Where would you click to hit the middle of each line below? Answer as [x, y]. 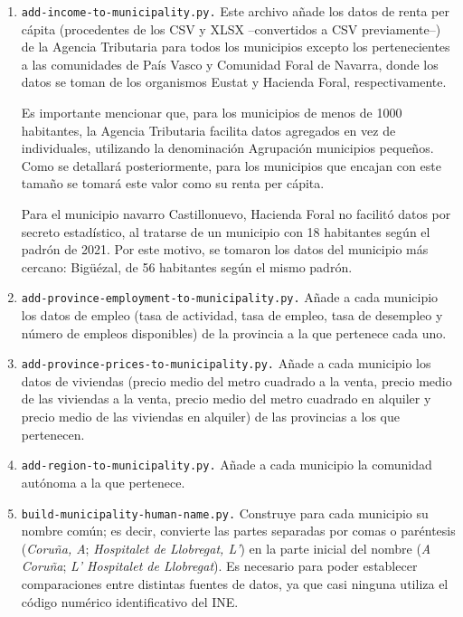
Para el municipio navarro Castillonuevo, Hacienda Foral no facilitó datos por [236, 214]
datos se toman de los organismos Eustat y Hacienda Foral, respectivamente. [234, 82]
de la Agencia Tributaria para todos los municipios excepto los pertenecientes [236, 47]
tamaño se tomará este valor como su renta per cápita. [173, 183]
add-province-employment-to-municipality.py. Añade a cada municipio [230, 297]
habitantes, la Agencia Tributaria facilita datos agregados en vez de [208, 130]
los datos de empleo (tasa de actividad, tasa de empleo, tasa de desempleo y [232, 315]
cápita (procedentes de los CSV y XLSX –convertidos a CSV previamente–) [231, 28]
